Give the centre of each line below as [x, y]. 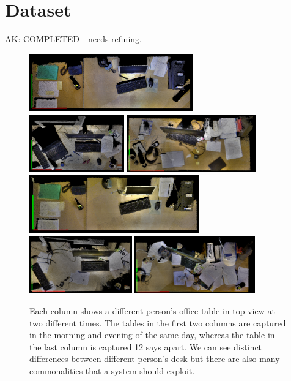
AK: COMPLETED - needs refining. [73, 39]
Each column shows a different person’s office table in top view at [152, 311]
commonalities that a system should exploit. [112, 371]
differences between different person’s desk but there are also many [155, 359]
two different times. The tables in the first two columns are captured [158, 323]
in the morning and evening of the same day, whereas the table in [152, 335]
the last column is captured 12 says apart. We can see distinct [146, 346]
